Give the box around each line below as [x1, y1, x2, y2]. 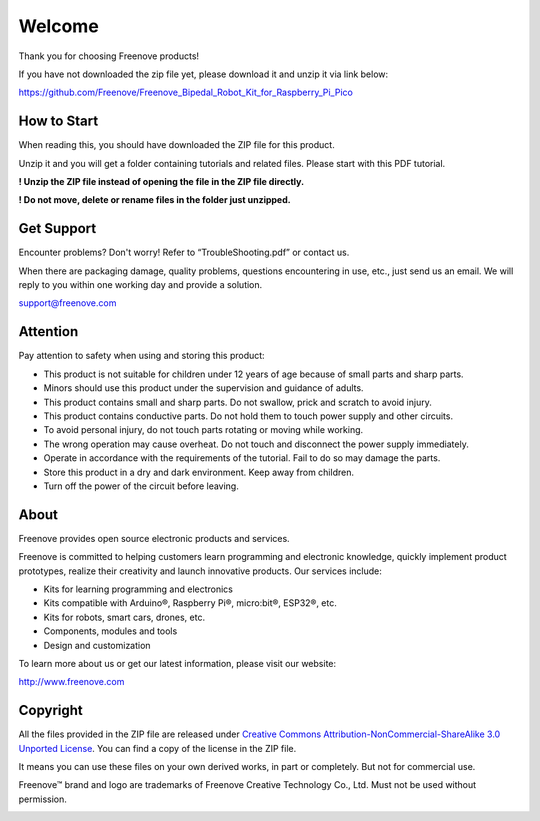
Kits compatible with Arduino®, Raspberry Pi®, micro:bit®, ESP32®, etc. [43, 597, 337, 609]
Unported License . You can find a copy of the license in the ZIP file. [18, 742, 297, 754]
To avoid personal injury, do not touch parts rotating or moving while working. [43, 424, 364, 436]
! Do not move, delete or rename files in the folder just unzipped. [18, 194, 291, 206]
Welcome [18, 15, 99, 37]
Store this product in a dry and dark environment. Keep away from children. [43, 466, 355, 478]
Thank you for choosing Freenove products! [18, 50, 200, 62]
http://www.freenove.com [18, 676, 125, 688]
